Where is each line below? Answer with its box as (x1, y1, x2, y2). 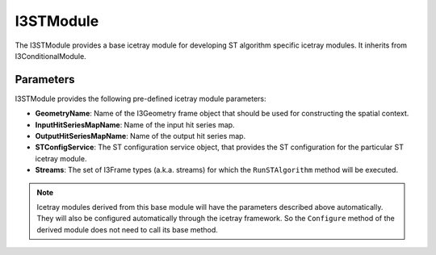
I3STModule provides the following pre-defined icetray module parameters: (15, 94, 266, 103)
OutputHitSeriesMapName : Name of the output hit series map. (35, 132, 246, 141)
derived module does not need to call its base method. (36, 224, 218, 234)
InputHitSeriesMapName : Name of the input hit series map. (35, 119, 235, 129)
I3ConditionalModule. (15, 51, 86, 61)
